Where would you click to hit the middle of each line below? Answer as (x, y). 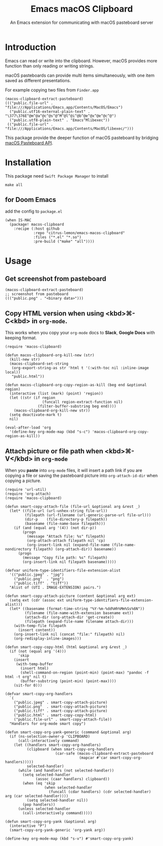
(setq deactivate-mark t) (36, 415)
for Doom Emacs (31, 200)
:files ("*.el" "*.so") (57, 237)
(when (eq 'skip (39, 783)
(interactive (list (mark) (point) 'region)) (56, 394)
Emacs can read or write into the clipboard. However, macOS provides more (81, 61)
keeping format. (21, 338)
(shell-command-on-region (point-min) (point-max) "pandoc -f (85, 673)
